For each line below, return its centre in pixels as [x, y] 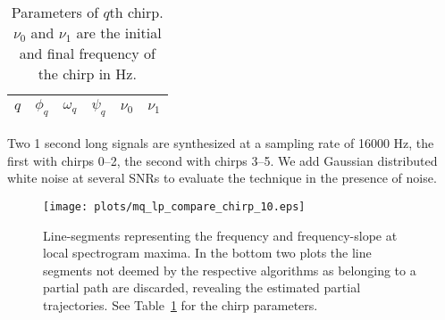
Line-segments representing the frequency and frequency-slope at [220, 235]
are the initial [119, 33]
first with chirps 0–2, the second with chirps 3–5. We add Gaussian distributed [222, 160]
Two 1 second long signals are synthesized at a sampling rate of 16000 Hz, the [221, 143]
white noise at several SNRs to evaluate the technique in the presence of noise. [222, 178]
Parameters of [55, 12]
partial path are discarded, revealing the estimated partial [202, 287]
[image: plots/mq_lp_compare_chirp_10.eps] [174, 206]
